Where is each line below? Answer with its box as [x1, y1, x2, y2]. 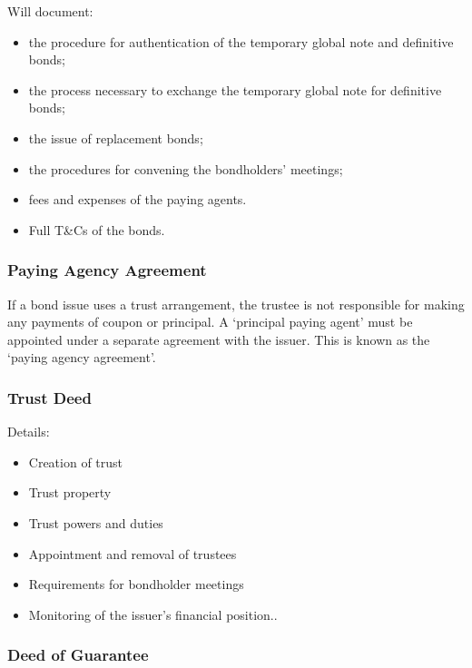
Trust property [28, 483, 112, 502]
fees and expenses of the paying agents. [28, 190, 247, 209]
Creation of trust [28, 452, 123, 471]
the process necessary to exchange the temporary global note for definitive [28, 80, 442, 99]
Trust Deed [7, 386, 92, 408]
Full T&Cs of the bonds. [28, 220, 165, 239]
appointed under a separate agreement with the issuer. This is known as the [7, 329, 430, 349]
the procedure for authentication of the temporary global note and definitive [28, 32, 454, 51]
